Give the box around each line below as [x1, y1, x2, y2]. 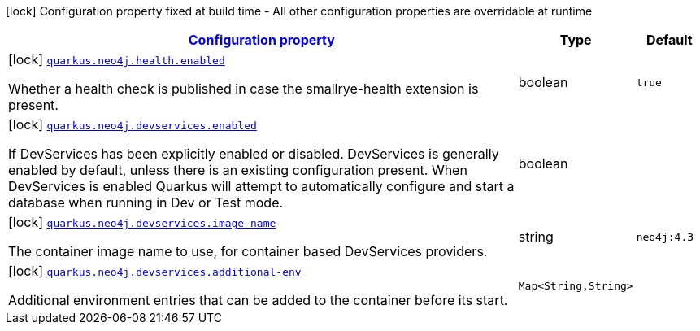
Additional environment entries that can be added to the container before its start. [8, 292, 508, 308]
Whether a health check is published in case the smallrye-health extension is [8, 81, 479, 97]
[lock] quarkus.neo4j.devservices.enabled [8, 116, 257, 133]
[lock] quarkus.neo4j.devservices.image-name [8, 214, 276, 230]
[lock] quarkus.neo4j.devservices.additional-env [8, 263, 302, 279]
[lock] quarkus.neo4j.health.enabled [8, 51, 225, 68]
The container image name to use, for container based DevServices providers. [8, 243, 488, 259]
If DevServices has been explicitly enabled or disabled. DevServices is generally [8, 146, 499, 162]
